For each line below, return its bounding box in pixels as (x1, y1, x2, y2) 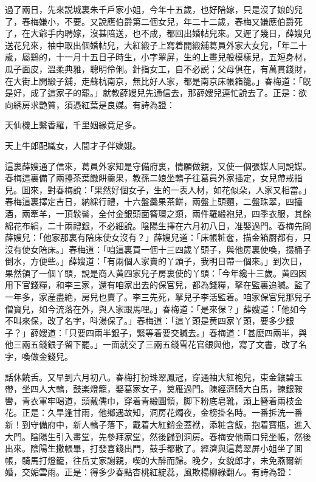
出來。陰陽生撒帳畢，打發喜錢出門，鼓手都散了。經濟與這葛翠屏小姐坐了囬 (5, 442, 303, 455)
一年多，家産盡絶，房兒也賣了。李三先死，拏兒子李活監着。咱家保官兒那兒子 (5, 291, 311, 303)
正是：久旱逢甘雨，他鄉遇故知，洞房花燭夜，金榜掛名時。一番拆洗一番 (21, 406, 303, 419)
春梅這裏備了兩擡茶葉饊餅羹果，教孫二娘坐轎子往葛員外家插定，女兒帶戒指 (5, 171, 303, 184)
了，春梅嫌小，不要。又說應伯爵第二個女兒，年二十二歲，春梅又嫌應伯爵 (5, 15, 294, 27)
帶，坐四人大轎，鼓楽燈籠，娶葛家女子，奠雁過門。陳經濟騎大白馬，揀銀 (5, 382, 294, 395)
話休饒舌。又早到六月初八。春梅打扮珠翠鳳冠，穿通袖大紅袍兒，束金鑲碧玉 (5, 370, 303, 383)
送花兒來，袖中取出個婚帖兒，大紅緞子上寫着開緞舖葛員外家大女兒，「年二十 (5, 38, 307, 51)
